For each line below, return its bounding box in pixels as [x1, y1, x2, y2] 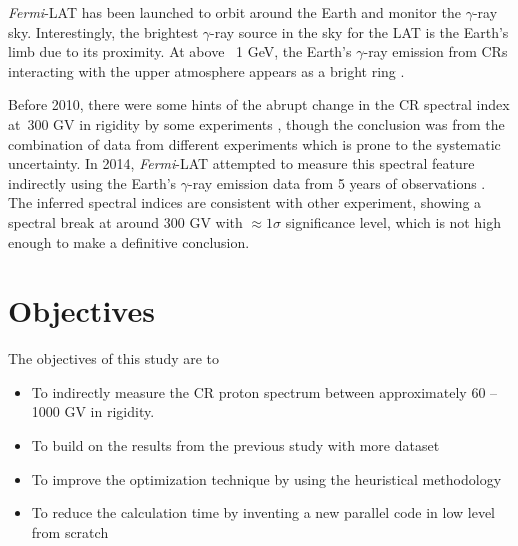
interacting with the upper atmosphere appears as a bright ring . [8, 60, 405, 81]
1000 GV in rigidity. [31, 401, 155, 422]
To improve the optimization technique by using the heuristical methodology [31, 468, 502, 489]
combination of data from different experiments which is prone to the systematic [8, 133, 501, 154]
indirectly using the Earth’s [8, 172, 177, 193]
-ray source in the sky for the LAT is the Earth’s [210, 21, 509, 42]
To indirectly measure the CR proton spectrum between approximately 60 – [31, 381, 498, 402]
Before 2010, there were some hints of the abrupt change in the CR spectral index [8, 94, 510, 115]
